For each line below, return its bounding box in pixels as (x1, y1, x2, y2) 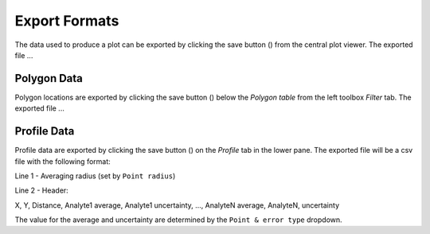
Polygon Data (14, 72, 84, 85)
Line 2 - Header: (14, 185, 69, 195)
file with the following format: (14, 156, 111, 166)
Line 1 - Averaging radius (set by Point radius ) (14, 171, 176, 181)
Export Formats (14, 12, 119, 29)
